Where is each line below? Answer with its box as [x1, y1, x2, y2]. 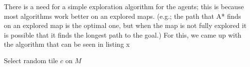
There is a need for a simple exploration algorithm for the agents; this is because [4, 1, 244, 11]
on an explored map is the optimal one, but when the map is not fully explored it [4, 20, 247, 30]
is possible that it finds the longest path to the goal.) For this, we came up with [4, 29, 242, 40]
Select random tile [4, 55, 58, 65]
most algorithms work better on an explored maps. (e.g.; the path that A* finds [4, 11, 241, 21]
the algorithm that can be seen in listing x [4, 39, 130, 49]
